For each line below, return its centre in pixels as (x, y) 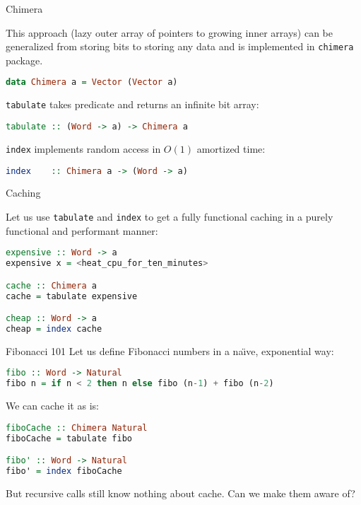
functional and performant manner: (82, 230)
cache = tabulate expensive (72, 296)
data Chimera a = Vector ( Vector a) (92, 82)
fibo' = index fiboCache (64, 471)
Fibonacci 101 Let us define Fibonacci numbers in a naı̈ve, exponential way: (170, 350)
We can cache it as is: (52, 406)
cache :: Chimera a (51, 285)
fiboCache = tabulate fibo (69, 438)
